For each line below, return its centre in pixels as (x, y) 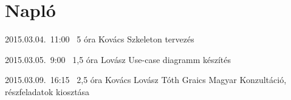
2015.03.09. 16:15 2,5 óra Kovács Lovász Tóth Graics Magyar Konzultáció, (146, 80)
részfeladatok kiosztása (47, 91)
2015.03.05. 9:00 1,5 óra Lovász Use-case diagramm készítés (118, 59)
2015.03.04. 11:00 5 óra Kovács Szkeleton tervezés (100, 39)
